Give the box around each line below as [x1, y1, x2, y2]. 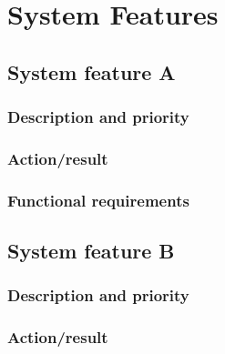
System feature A [7, 57, 176, 86]
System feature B [7, 237, 175, 265]
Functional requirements [7, 188, 189, 211]
